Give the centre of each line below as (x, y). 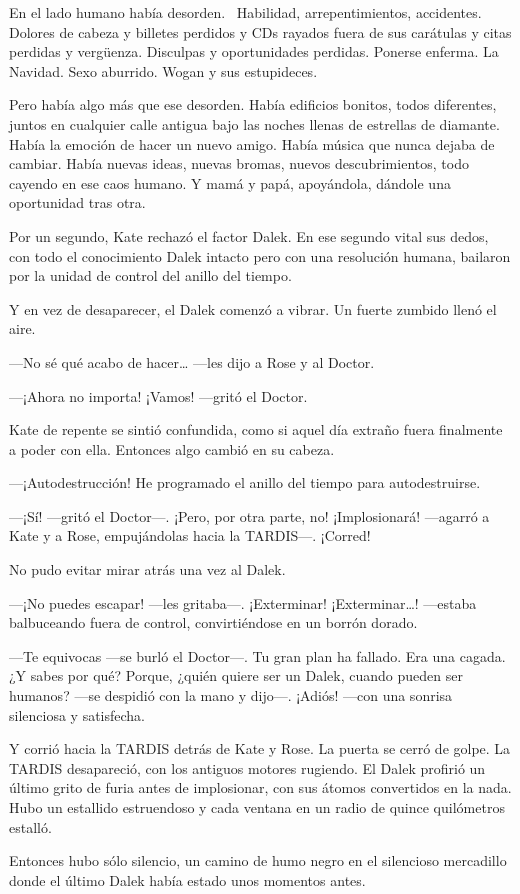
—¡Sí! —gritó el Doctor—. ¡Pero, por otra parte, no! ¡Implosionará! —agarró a (249, 515)
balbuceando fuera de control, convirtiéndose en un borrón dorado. (213, 622)
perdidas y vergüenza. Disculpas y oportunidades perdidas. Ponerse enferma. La (254, 51)
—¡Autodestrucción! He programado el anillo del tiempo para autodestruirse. (245, 482)
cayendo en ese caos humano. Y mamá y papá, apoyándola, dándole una (230, 182)
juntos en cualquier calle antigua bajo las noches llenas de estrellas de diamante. (254, 123)
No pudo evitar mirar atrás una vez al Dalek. (147, 569)
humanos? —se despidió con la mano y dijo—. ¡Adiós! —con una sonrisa (231, 695)
